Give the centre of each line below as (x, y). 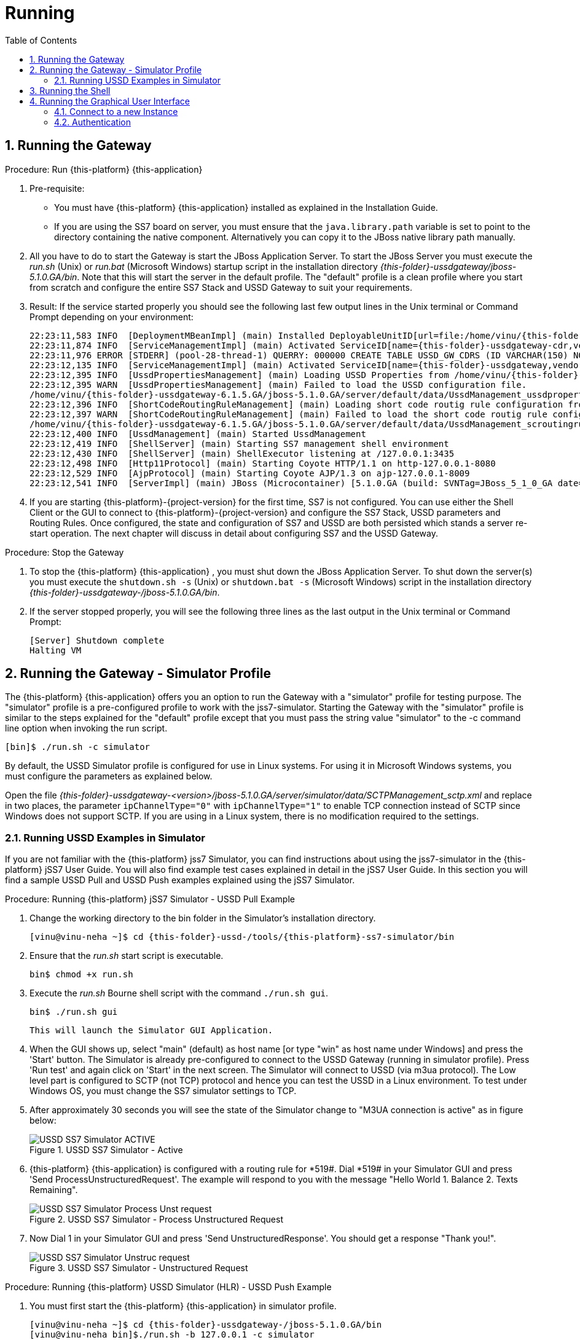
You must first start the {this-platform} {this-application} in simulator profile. (183, 1306)
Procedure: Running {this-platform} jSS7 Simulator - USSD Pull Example (150, 899)
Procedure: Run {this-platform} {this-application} (104, 169)
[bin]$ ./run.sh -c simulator (78, 747)
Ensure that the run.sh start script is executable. (127, 956)
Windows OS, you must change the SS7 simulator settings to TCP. (163, 1091)
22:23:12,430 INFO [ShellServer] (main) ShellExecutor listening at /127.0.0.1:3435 (242, 453)
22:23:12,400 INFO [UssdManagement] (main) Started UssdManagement (198, 434)
